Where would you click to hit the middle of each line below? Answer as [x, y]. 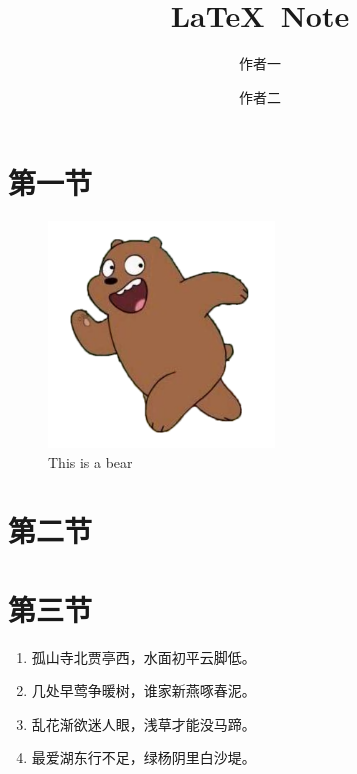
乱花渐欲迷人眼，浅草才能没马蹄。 [143, 723]
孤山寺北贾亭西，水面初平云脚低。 [143, 656]
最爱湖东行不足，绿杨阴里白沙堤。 [143, 757]
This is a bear [90, 461]
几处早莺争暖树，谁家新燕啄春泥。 [143, 690]
